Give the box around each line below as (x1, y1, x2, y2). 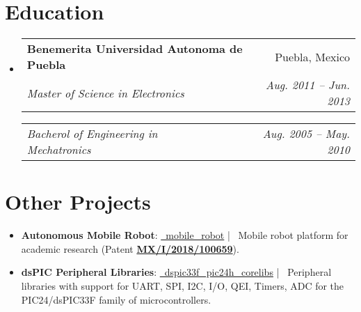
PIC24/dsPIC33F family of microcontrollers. (21, 292, 211, 306)
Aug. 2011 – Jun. (266, 77, 350, 93)
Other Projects (5, 187, 151, 216)
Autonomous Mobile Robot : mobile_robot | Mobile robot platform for (21, 228, 348, 242)
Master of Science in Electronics (26, 84, 184, 101)
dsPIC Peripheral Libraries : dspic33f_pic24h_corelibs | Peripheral (21, 265, 332, 279)
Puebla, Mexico (275, 48, 350, 65)
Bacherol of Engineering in (26, 125, 158, 142)
